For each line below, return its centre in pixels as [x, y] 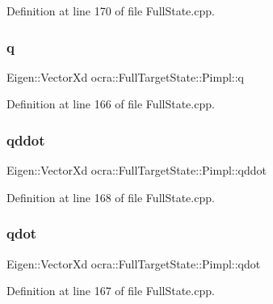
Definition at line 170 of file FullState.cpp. [111, 11]
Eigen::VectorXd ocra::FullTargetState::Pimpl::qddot [137, 170]
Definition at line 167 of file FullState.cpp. [111, 291]
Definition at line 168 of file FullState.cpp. [111, 197]
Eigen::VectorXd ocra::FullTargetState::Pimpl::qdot [134, 263]
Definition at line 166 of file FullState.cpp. [111, 104]
